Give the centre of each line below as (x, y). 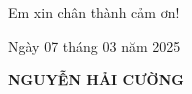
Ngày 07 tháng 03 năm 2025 (94, 45)
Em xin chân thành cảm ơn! (94, 12)
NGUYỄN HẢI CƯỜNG (96, 79)
